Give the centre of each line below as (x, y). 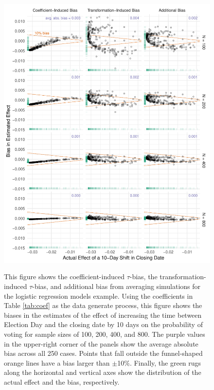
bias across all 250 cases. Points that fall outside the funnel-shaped (103, 353)
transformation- (183, 277)
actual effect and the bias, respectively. (62, 381)
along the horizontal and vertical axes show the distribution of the (103, 372)
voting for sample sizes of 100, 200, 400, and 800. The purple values (105, 334)
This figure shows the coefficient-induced (64, 277)
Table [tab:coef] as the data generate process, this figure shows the (103, 305)
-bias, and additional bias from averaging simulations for (116, 286)
